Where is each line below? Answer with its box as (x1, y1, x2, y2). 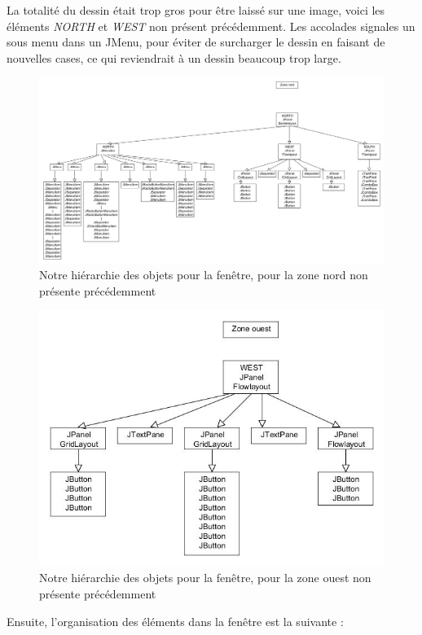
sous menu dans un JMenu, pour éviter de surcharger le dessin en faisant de (7, 33, 385, 50)
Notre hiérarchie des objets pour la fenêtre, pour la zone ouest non (39, 569, 371, 586)
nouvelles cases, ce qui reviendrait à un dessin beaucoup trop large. (7, 49, 341, 66)
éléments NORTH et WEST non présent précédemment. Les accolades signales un (7, 17, 415, 34)
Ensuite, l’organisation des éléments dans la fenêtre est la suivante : (7, 612, 344, 629)
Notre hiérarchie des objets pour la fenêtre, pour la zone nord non (39, 266, 368, 283)
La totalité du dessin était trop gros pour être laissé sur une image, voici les (7, 2, 385, 18)
